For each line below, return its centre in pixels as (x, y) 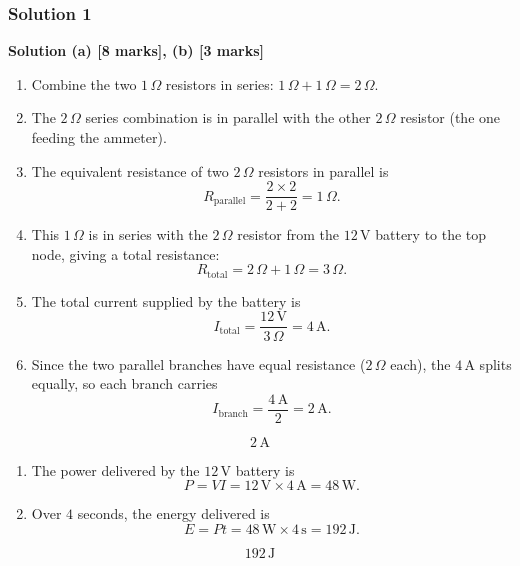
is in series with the (148, 234)
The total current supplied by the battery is (166, 300)
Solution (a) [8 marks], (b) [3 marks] (136, 50)
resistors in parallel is (323, 170)
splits (495, 363)
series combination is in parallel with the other (228, 117)
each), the (420, 363)
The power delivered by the (115, 469)
